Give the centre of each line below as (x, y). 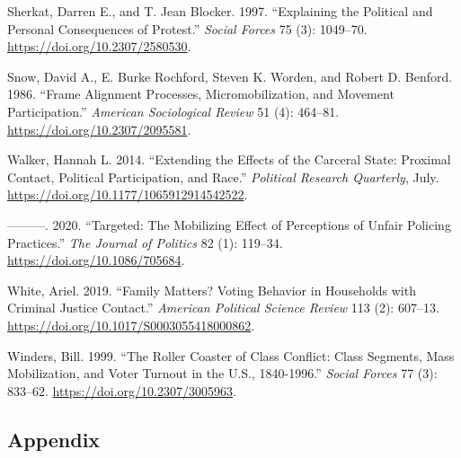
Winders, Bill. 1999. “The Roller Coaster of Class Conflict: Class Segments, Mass (231, 355)
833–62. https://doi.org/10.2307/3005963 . (122, 390)
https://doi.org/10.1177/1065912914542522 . (128, 194)
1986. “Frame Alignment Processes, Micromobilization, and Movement (201, 94)
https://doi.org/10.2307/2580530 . (99, 46)
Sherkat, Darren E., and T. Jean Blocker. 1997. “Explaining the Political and (220, 11)
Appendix (54, 439)
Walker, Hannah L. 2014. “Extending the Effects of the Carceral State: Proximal (229, 159)
